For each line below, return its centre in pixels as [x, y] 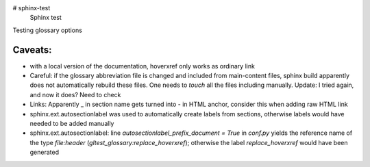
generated [45, 152]
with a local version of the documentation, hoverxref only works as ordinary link [142, 66]
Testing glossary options [47, 30]
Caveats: [32, 50]
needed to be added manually [72, 124]
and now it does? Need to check [75, 94]
